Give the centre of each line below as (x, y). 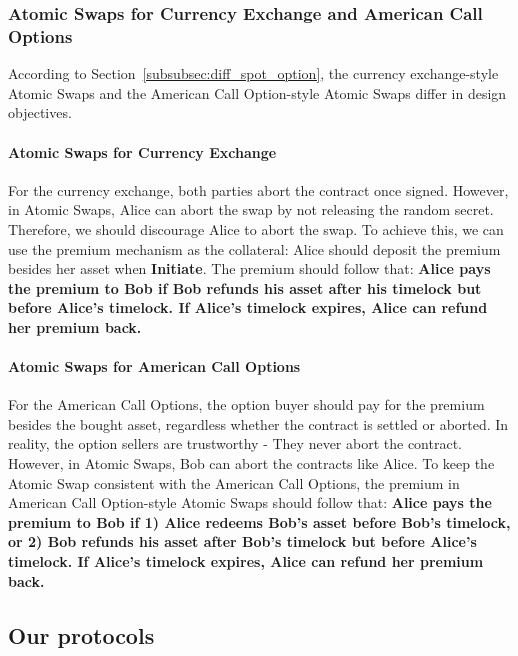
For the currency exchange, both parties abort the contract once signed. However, (258, 189)
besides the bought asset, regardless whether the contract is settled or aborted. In (258, 423)
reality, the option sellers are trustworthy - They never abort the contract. (235, 443)
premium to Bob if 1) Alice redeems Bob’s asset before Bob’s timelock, (259, 521)
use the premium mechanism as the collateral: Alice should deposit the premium (254, 248)
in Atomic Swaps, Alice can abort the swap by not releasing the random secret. (251, 209)
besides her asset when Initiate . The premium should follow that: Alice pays (249, 268)
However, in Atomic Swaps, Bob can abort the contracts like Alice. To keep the (251, 463)
